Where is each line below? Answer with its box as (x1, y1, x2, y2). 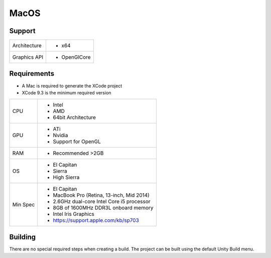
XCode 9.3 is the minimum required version (22, 89, 111, 95)
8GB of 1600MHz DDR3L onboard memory (53, 204, 154, 211)
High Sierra (53, 174, 80, 181)
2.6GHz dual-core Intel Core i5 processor (53, 198, 151, 205)
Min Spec (12, 201, 35, 208)
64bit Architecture (53, 114, 96, 121)
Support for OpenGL (53, 138, 101, 145)
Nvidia (53, 132, 68, 139)
